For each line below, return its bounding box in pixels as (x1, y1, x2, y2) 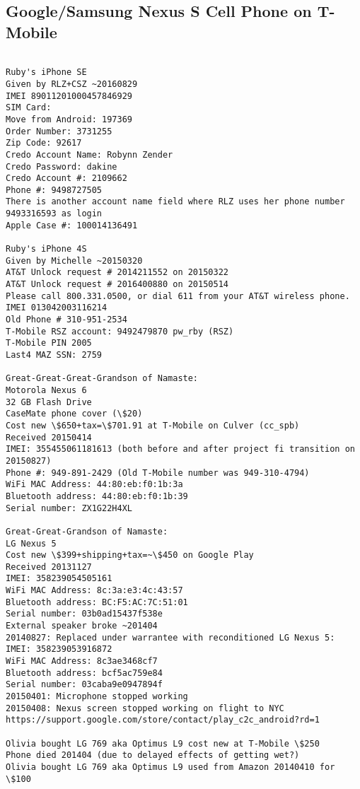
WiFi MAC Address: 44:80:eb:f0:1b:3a (6, 479, 183, 490)
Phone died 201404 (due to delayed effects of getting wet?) (6, 750, 300, 761)
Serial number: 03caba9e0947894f (6, 679, 163, 690)
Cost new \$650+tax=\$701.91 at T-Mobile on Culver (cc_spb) (6, 420, 300, 431)
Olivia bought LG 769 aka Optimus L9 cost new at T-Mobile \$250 (6, 738, 320, 749)
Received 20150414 (6, 432, 92, 443)
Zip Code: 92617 (6, 138, 82, 148)
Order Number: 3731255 (6, 126, 112, 136)
